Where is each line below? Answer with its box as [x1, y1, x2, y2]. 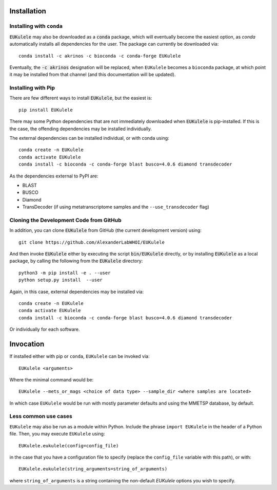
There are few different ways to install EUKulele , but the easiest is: [9, 95, 152, 101]
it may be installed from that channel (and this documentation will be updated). [9, 71, 176, 78]
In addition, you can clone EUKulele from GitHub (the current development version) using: [9, 227, 202, 233]
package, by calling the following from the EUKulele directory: [9, 258, 143, 264]
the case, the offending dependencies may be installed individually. [9, 125, 152, 132]
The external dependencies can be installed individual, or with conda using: [9, 135, 169, 141]
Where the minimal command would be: [9, 376, 94, 383]
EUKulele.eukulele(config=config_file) [18, 443, 119, 448]
